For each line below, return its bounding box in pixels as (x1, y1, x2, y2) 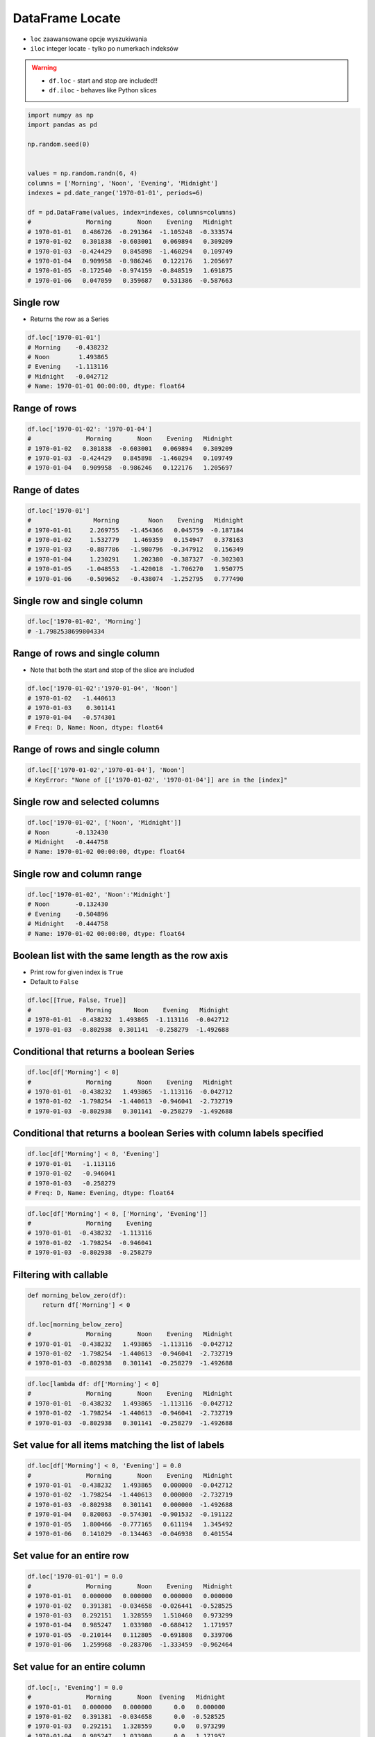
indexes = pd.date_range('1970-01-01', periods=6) (27, 189, 204, 197)
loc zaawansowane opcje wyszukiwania (30, 35, 147, 43)
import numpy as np (27, 111, 94, 120)
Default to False (30, 978, 79, 986)
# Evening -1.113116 (27, 363, 109, 371)
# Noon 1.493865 (27, 353, 109, 361)
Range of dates (12, 484, 80, 496)
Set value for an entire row (12, 1550, 130, 1562)
